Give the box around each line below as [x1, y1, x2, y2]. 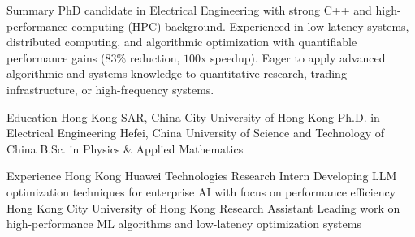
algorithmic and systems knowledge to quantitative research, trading [6, 65, 347, 82]
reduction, [129, 49, 180, 66]
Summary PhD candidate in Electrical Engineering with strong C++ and [6, 2, 372, 18]
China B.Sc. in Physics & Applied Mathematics [6, 140, 244, 157]
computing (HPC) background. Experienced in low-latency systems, [71, 17, 409, 34]
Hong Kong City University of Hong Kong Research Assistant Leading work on [6, 199, 400, 216]
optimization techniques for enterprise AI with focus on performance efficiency [6, 183, 396, 200]
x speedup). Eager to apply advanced [201, 49, 386, 66]
